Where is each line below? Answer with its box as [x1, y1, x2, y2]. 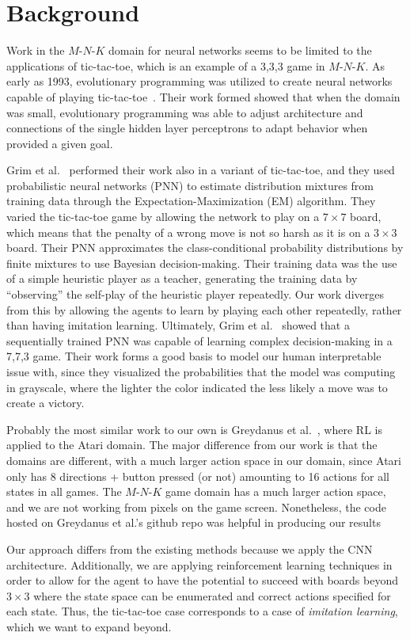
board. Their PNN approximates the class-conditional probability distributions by [6, 239, 404, 256]
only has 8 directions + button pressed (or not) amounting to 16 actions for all [6, 467, 389, 484]
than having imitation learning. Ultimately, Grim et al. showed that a [6, 317, 350, 333]
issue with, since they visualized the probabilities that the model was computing [6, 364, 396, 379]
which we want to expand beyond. [6, 618, 172, 634]
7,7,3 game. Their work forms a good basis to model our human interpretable [6, 348, 382, 364]
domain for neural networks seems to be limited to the [108, 42, 372, 59]
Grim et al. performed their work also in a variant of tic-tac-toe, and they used [6, 162, 395, 178]
